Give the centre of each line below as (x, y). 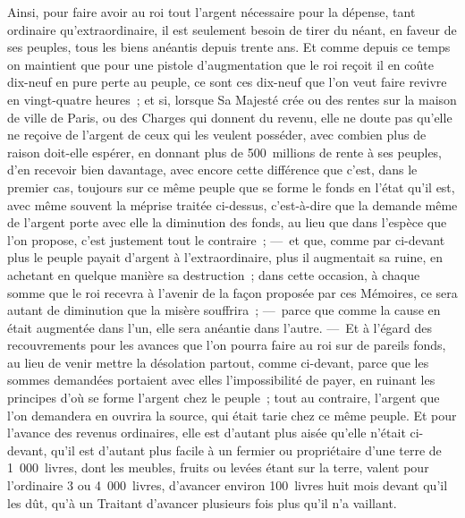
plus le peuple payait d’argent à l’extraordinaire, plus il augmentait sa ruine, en (225, 257)
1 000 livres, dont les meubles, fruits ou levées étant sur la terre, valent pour (218, 467)
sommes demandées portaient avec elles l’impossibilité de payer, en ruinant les (221, 380)
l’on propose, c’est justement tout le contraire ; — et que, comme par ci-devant (226, 239)
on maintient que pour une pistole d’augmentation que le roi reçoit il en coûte (220, 64)
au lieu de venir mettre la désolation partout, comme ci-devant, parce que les (218, 362)
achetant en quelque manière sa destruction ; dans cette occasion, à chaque (214, 274)
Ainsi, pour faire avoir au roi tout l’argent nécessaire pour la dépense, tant (211, 12)
